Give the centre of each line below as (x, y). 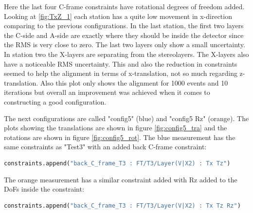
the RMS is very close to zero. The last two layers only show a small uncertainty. (125, 44)
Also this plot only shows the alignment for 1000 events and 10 (134, 82)
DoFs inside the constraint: (44, 189)
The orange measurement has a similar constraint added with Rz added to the (121, 179)
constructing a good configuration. (55, 101)
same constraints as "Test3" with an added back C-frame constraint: (105, 147)
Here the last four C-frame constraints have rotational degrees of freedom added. (124, 6)
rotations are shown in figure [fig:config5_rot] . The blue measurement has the (120, 137)
